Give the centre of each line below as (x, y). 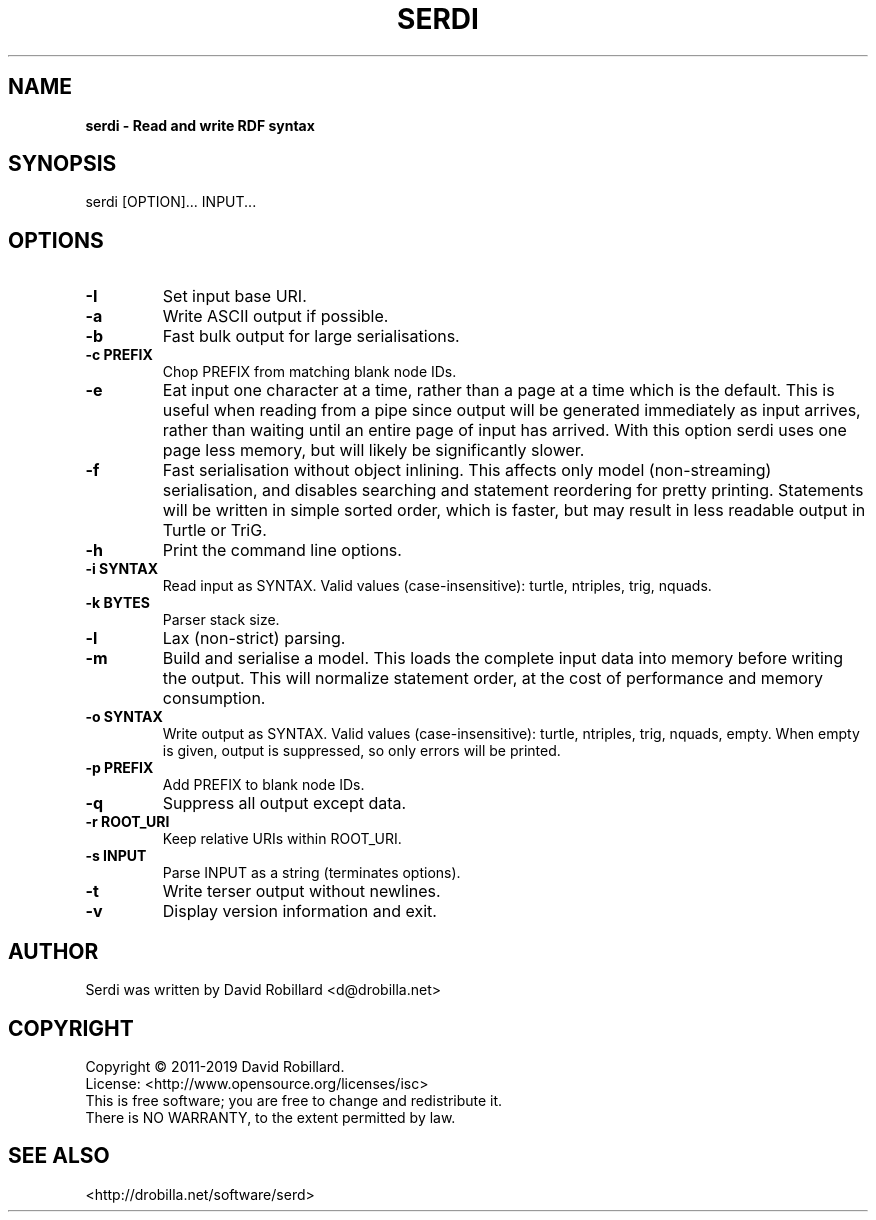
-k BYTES (118, 603)
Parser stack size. (221, 620)
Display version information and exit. (299, 911)
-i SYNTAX (122, 569)
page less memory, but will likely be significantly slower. (373, 450)
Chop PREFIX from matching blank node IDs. (309, 372)
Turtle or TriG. (214, 530)
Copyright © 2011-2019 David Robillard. (215, 1066)
